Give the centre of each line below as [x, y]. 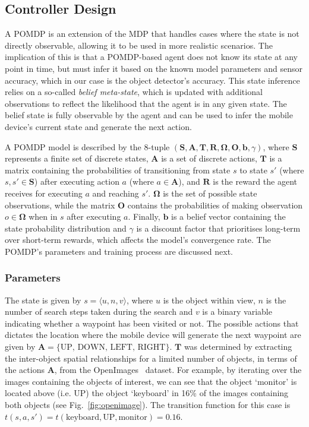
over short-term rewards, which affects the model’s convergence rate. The [138, 240]
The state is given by [43, 300]
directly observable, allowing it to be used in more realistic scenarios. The [139, 45]
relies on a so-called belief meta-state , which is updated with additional [134, 92]
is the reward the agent [255, 181]
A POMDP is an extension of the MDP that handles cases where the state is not [152, 34]
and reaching [116, 193]
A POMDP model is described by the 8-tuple [87, 146]
